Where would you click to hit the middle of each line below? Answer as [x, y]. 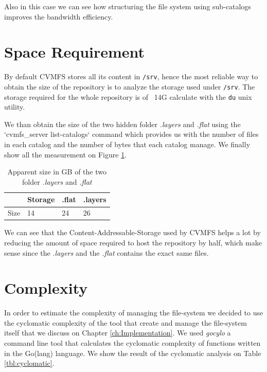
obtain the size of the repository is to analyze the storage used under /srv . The [130, 86]
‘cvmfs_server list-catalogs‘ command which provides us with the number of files [131, 134]
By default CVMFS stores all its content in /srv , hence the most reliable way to [131, 76]
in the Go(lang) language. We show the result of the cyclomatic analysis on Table [133, 353]
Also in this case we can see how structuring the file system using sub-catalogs [128, 6]
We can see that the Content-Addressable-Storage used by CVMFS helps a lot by [132, 232]
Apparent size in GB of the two [57, 172]
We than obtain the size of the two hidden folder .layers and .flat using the [122, 124]
